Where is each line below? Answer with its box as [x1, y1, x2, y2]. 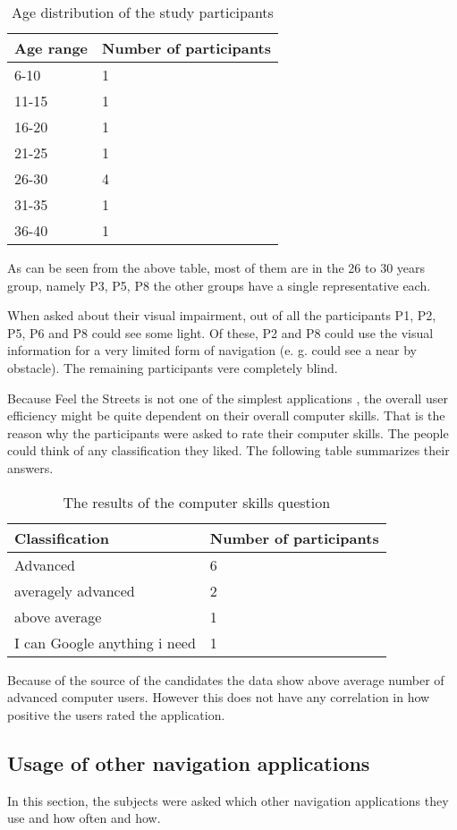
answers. [7, 458, 54, 477]
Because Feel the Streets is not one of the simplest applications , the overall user [7, 388, 448, 407]
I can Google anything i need [14, 631, 196, 653]
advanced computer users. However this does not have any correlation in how [7, 688, 430, 707]
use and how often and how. [7, 809, 161, 827]
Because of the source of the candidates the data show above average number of [7, 670, 444, 689]
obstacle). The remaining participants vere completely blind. [7, 358, 338, 377]
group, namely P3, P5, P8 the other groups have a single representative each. [7, 275, 431, 294]
